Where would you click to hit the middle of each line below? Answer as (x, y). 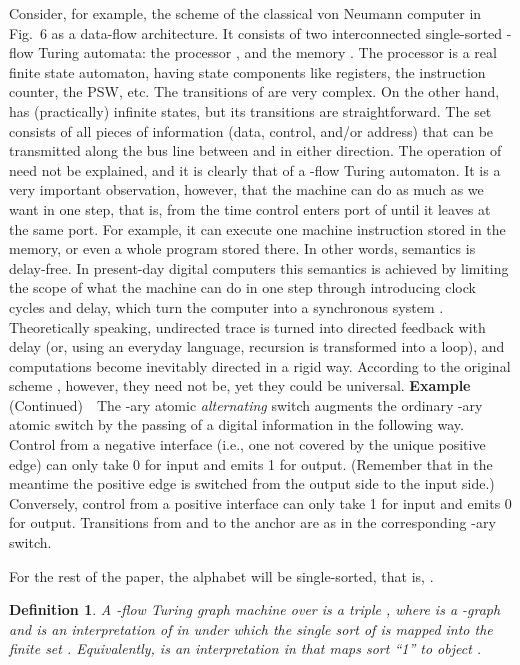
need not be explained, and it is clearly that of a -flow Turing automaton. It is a (255, 169)
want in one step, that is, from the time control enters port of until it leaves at (250, 208)
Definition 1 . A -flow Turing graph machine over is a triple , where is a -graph (255, 609)
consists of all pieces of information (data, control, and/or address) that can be (251, 130)
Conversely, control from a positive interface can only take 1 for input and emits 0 (260, 502)
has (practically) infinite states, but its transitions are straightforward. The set (250, 110)
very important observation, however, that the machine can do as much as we (246, 189)
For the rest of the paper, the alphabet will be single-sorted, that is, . (221, 575)
